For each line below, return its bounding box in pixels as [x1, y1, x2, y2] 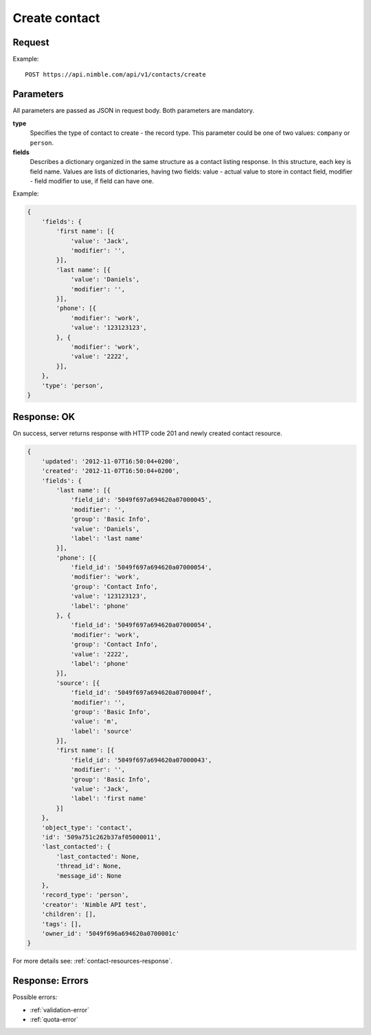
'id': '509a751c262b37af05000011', [41, 833, 161, 841]
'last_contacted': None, [56, 853, 140, 860]
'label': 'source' [70, 727, 133, 735]
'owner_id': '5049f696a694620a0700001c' [41, 930, 180, 937]
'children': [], [41, 910, 96, 919]
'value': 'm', [70, 718, 118, 726]
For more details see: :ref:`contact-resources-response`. [12, 957, 173, 965]
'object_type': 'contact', [41, 824, 133, 831]
